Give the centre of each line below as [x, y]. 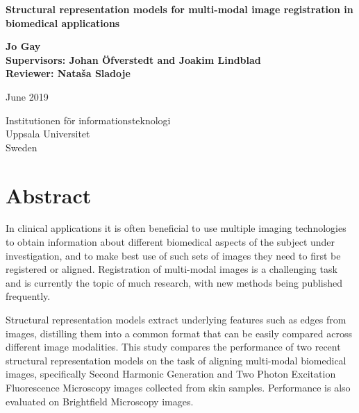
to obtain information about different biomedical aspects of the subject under [170, 242]
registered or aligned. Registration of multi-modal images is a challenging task [172, 269]
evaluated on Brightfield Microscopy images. [100, 401]
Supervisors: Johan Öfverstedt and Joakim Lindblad [133, 59]
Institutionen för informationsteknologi [88, 120]
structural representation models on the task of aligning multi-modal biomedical [176, 360]
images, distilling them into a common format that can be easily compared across [179, 333]
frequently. [28, 296]
